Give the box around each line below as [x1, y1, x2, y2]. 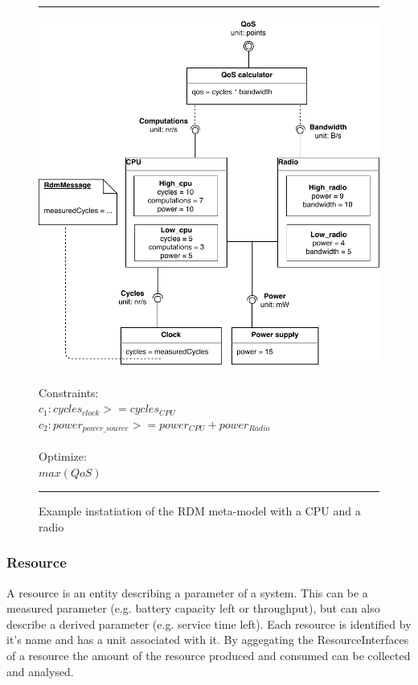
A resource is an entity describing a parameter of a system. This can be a [6, 584, 368, 601]
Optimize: [39, 447, 87, 464]
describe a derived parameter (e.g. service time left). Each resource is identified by [6, 615, 412, 632]
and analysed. [6, 662, 74, 679]
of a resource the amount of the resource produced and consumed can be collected [6, 646, 411, 663]
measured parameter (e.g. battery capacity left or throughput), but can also [6, 600, 380, 617]
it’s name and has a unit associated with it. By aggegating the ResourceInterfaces [6, 631, 409, 648]
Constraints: [39, 384, 99, 400]
